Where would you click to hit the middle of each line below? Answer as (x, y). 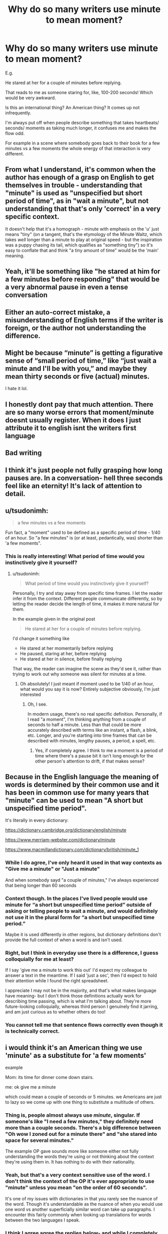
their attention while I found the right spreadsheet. (57, 981)
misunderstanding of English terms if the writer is (84, 320)
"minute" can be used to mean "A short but (74, 800)
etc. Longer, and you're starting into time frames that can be (90, 735)
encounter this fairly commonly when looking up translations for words (78, 1214)
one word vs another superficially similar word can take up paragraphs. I (80, 1209)
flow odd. (15, 133)
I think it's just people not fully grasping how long (84, 470)
